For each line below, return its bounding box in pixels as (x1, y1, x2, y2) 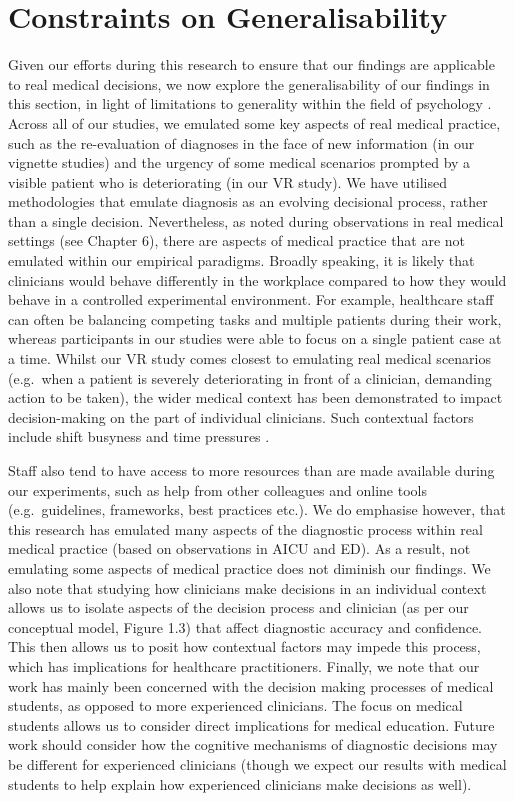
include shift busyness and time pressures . (8, 426, 270, 447)
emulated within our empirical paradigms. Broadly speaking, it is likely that (8, 250, 475, 271)
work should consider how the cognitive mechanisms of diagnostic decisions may (8, 734, 498, 755)
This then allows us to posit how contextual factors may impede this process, (8, 636, 481, 657)
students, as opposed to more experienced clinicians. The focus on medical (8, 695, 463, 716)
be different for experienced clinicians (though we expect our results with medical (8, 753, 507, 774)
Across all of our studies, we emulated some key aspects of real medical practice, (8, 112, 501, 133)
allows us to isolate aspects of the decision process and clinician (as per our (8, 597, 469, 618)
